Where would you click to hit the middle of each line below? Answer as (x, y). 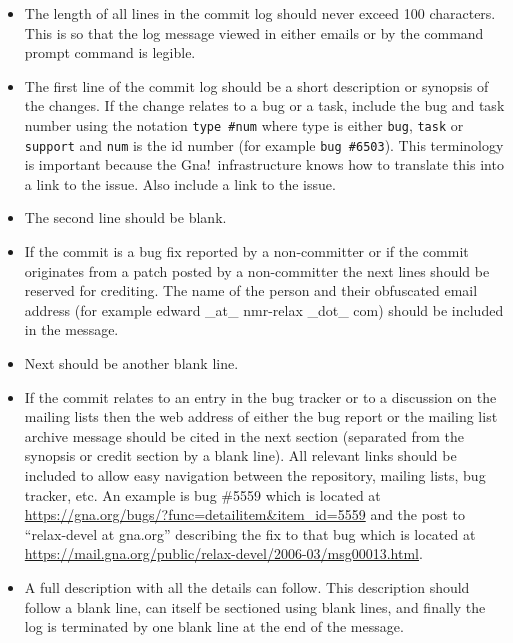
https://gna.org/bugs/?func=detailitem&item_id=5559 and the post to (244, 514)
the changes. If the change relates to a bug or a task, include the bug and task (264, 105)
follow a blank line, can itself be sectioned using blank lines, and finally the (255, 606)
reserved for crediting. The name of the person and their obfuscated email (251, 290)
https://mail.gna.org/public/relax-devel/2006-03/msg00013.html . (223, 553)
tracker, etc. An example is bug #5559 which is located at (202, 494)
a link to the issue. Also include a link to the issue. (180, 183)
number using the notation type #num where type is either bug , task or (244, 124)
